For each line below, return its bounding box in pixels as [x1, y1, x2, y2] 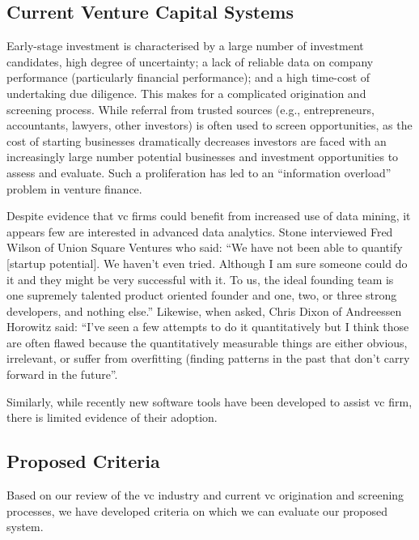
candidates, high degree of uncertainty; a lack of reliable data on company [6, 53, 374, 70]
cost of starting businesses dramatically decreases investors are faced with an [6, 132, 387, 149]
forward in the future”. [6, 366, 118, 383]
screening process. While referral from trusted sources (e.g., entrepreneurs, [6, 100, 375, 117]
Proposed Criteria [6, 449, 160, 474]
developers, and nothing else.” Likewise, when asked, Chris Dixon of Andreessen [6, 302, 402, 319]
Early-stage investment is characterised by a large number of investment [6, 37, 364, 54]
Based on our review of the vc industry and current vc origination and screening [6, 487, 404, 504]
